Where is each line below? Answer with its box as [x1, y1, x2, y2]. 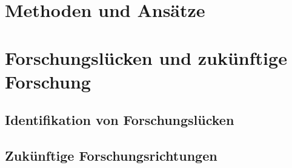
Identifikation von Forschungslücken [5, 110, 234, 129]
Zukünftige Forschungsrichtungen [5, 146, 217, 165]
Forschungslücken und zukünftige [5, 45, 287, 70]
